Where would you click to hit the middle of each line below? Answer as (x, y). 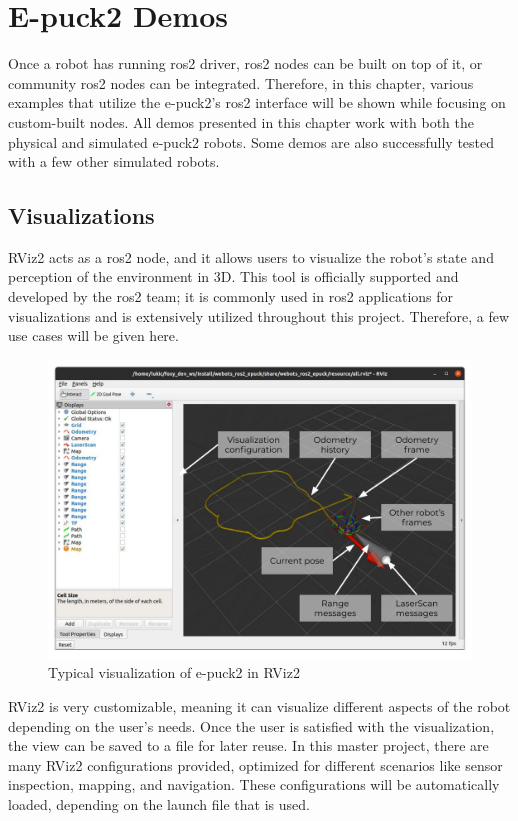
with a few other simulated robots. (114, 161)
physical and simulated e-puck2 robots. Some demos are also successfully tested (251, 141)
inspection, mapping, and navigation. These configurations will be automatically (254, 784)
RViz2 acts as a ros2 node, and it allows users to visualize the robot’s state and (251, 256)
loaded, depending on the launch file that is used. (159, 803)
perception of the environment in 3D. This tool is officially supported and (233, 276)
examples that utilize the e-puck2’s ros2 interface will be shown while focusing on (257, 102)
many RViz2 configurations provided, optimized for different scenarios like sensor (255, 764)
